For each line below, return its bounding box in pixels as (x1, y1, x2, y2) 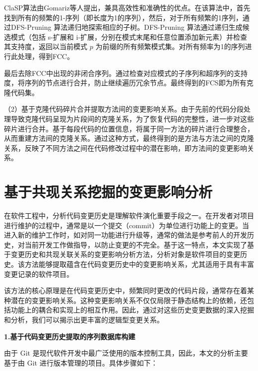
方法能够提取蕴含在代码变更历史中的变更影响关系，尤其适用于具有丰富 (24, 259, 254, 269)
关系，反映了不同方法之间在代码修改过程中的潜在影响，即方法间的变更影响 (4, 142, 247, 153)
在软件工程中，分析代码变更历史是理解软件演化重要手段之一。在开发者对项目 (4, 210, 254, 221)
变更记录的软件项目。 (4, 268, 73, 279)
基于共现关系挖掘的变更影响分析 (4, 182, 213, 202)
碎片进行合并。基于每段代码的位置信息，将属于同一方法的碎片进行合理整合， (4, 123, 254, 133)
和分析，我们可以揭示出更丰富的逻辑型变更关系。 (4, 314, 164, 324)
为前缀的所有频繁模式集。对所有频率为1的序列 (95, 41, 245, 52)
